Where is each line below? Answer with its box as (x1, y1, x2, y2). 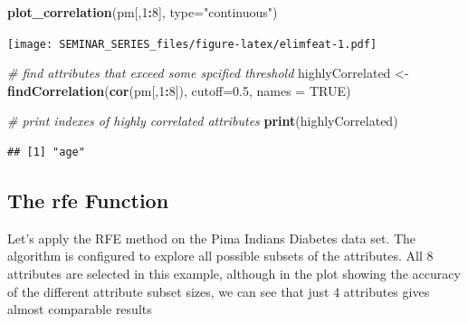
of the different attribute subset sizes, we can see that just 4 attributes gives (7, 281, 430, 300)
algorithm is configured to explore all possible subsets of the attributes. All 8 (7, 246, 434, 265)
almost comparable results (7, 300, 152, 319)
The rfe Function (7, 186, 169, 214)
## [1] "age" (7, 146, 85, 159)
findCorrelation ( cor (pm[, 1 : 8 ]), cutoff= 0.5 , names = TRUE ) (7, 81, 351, 100)
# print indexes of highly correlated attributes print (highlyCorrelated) (7, 111, 398, 130)
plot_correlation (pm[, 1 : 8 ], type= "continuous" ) (7, 3, 278, 21)
